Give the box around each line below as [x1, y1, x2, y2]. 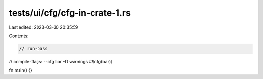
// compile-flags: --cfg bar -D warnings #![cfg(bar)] [9, 58, 113, 64]
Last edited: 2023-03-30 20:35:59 [9, 24, 78, 30]
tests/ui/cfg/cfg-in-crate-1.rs [9, 7, 131, 18]
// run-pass [19, 46, 48, 51]
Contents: [9, 33, 29, 39]
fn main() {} [9, 67, 33, 73]
